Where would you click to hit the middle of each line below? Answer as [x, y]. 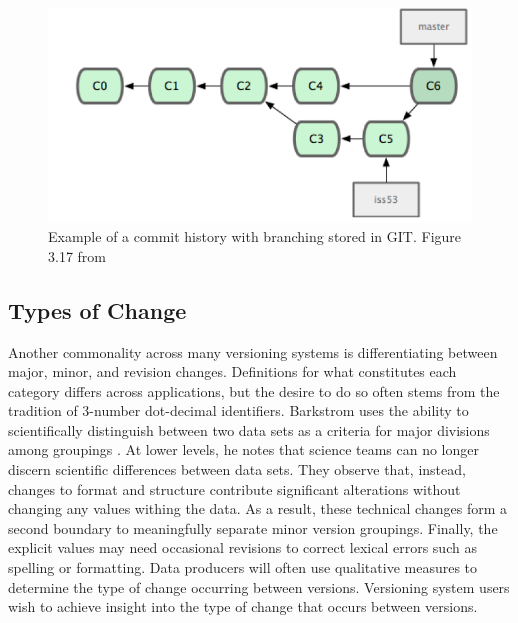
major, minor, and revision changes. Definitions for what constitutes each [232, 371]
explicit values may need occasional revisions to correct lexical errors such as [242, 547]
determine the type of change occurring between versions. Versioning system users [259, 586]
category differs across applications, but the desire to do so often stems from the [254, 390]
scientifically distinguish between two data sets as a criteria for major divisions [249, 429]
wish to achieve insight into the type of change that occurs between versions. [243, 606]
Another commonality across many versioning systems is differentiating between [253, 351]
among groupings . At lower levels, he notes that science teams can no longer [243, 449]
